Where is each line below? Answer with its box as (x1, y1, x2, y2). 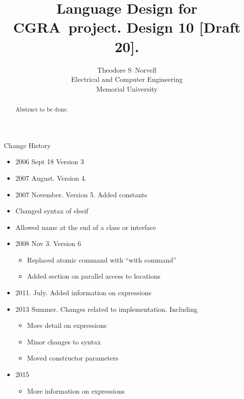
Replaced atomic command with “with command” (27, 254, 177, 265)
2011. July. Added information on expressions (15, 287, 152, 298)
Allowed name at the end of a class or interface (15, 222, 156, 232)
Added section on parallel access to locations (27, 271, 161, 281)
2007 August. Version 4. (15, 172, 87, 183)
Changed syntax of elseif (15, 206, 88, 216)
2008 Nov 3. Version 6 (15, 238, 81, 248)
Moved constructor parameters (27, 353, 119, 363)
